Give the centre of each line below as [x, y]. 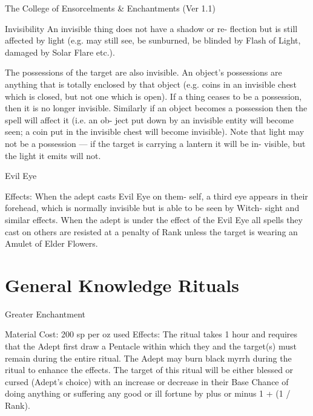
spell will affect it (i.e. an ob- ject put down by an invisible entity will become [149, 119]
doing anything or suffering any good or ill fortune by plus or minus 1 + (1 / [148, 393]
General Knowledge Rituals [122, 284]
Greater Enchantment [45, 314]
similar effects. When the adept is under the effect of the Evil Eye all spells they [154, 219]
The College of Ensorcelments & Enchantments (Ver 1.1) [110, 8]
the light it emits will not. [53, 155]
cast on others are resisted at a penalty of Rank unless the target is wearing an [151, 231]
